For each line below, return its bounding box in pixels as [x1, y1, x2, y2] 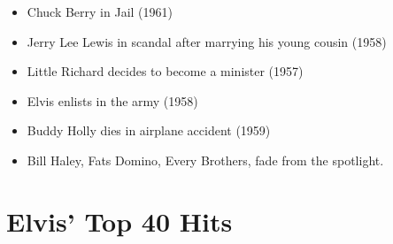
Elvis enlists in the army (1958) [27, 91, 198, 110]
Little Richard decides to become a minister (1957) [27, 62, 304, 80]
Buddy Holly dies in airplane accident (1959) [27, 121, 271, 140]
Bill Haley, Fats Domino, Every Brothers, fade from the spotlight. [27, 150, 384, 169]
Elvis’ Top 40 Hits [6, 202, 233, 239]
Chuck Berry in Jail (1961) [27, 3, 173, 20]
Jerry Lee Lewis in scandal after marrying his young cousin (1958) [27, 32, 387, 50]
